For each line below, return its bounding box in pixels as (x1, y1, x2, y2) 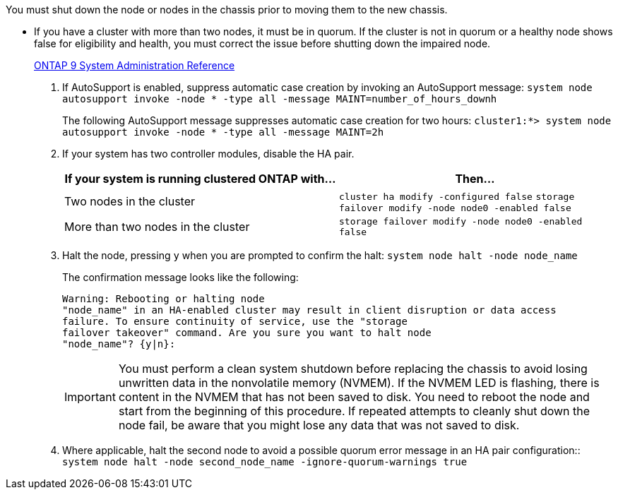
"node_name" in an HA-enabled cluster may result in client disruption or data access (62, 304, 557, 316)
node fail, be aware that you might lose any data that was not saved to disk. (118, 418, 520, 432)
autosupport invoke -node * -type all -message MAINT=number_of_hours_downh (62, 93, 497, 105)
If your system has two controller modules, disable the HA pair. (62, 148, 355, 160)
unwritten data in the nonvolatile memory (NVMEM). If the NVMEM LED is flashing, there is (118, 376, 600, 390)
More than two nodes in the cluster (64, 220, 250, 234)
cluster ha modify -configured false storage (339, 191, 575, 202)
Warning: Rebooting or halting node (62, 293, 265, 304)
